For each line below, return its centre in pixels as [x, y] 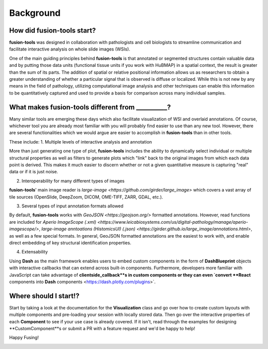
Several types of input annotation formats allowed [72, 206]
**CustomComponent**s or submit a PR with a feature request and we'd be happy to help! [102, 328]
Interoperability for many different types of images [73, 181]
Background [35, 13]
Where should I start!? [44, 296]
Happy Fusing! [24, 338]
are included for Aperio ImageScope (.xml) [53, 222]
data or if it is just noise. [33, 172]
